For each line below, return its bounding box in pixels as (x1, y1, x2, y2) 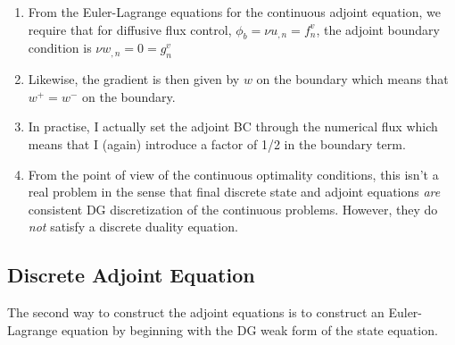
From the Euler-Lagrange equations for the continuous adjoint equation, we (28, 3, 441, 21)
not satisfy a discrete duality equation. (28, 217, 238, 236)
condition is (28, 38, 92, 57)
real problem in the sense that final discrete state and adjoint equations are (28, 182, 441, 201)
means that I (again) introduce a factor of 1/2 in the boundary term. (28, 134, 406, 153)
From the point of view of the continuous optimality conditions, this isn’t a (28, 164, 439, 183)
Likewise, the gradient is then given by (28, 70, 240, 88)
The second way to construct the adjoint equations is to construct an (7, 303, 385, 322)
